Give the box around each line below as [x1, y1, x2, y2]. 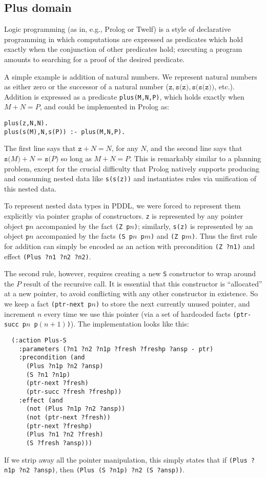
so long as [60, 152, 92, 163]
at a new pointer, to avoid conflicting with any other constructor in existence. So [4, 288, 258, 299]
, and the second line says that [146, 143, 242, 154]
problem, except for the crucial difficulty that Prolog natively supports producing [4, 163, 260, 174]
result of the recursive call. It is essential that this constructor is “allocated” [23, 278, 262, 289]
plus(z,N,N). [4, 120, 48, 127]
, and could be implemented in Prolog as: [39, 101, 169, 112]
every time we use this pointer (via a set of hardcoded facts [44, 308, 231, 319]
